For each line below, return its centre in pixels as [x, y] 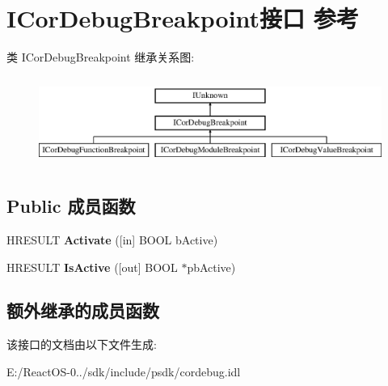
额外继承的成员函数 [83, 310]
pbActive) [211, 267]
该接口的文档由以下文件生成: [82, 344]
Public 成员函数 [71, 206]
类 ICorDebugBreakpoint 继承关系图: [101, 57]
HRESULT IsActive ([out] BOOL [92, 267]
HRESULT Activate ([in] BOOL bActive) [112, 239]
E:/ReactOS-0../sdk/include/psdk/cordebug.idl [124, 371]
